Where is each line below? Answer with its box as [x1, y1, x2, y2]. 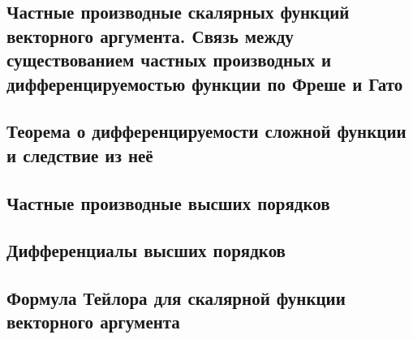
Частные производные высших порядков [6, 190, 330, 215]
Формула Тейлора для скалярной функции [6, 285, 346, 311]
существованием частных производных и [6, 47, 332, 72]
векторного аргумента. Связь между [6, 23, 294, 48]
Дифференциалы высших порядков [6, 238, 286, 263]
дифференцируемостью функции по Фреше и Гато [6, 71, 403, 96]
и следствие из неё [6, 142, 153, 167]
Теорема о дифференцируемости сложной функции [6, 118, 407, 144]
